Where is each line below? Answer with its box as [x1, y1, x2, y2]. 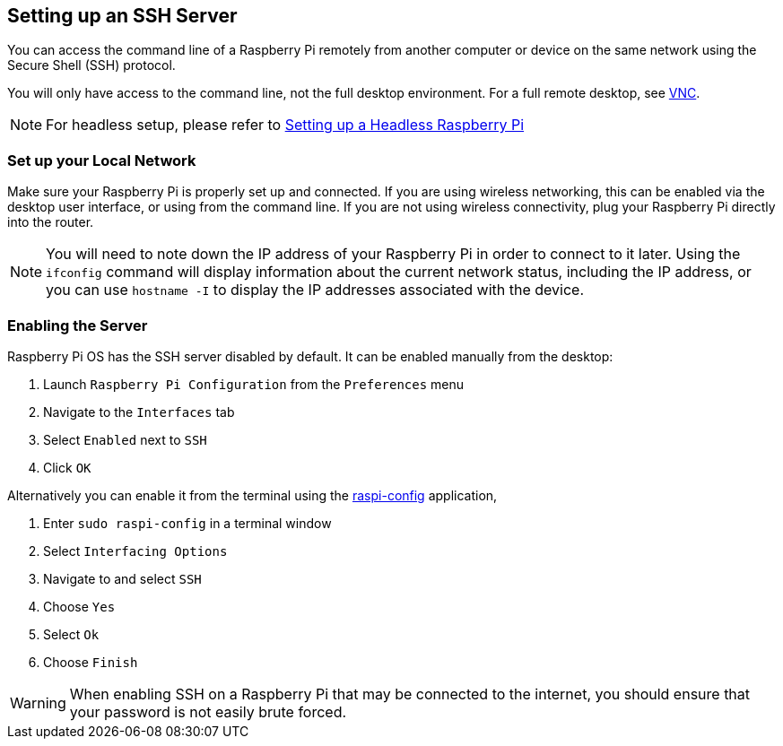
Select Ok [43, 626, 100, 642]
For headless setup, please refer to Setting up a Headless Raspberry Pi [46, 116, 525, 134]
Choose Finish [43, 654, 138, 670]
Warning [10, 693, 66, 712]
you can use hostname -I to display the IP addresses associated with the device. [46, 281, 585, 299]
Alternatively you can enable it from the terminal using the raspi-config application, [7, 487, 498, 503]
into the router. [7, 214, 94, 230]
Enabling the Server [7, 316, 148, 334]
